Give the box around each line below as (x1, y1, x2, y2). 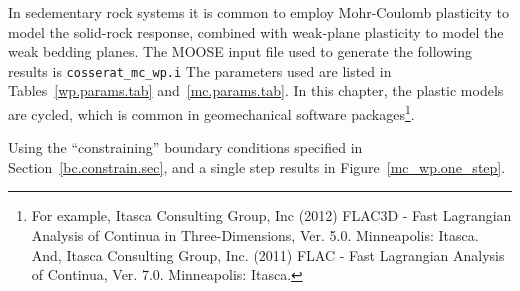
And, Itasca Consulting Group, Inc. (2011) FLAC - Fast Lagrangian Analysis (31, 244, 505, 265)
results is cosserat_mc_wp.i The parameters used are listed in (8, 60, 392, 81)
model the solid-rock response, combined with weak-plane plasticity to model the (8, 21, 504, 42)
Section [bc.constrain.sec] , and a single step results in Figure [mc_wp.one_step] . (8, 156, 506, 177)
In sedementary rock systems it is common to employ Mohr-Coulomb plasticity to (8, 2, 510, 22)
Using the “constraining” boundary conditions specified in (8, 137, 363, 158)
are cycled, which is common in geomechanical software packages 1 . (8, 101, 415, 124)
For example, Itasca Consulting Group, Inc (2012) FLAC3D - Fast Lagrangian (31, 205, 512, 226)
